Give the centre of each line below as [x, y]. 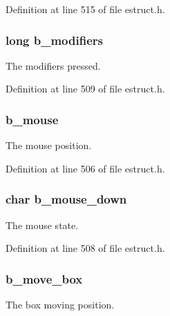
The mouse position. [49, 145]
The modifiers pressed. [53, 65]
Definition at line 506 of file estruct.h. [85, 168]
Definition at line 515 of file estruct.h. [85, 9]
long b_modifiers [54, 40]
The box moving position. [60, 305]
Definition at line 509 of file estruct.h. [85, 89]
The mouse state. [42, 225]
